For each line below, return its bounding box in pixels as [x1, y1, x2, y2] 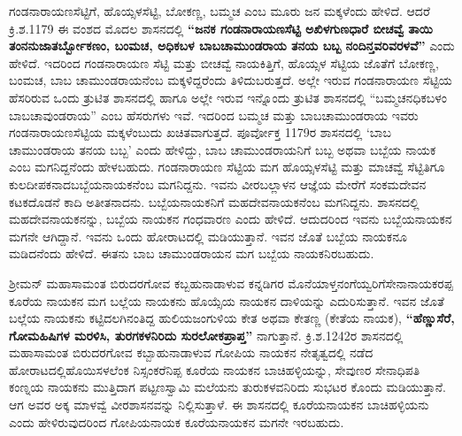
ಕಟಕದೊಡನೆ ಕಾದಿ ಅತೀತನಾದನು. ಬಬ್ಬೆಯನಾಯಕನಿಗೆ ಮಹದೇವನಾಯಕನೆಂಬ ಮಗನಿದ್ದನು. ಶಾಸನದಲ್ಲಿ [9, 192, 420, 210]
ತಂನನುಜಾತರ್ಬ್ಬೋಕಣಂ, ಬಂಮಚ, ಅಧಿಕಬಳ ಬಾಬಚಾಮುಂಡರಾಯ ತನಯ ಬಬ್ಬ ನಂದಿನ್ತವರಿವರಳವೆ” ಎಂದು [9, 36, 455, 55]
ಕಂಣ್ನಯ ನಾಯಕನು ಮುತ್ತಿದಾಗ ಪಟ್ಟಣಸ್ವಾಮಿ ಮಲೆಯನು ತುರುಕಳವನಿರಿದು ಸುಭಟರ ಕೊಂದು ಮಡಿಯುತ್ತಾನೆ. [9, 378, 446, 396]
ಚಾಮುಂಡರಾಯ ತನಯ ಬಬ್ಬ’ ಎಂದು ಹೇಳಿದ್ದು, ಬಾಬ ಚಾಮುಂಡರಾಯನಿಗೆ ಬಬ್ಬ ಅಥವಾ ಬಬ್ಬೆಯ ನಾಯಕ [9, 140, 436, 158]
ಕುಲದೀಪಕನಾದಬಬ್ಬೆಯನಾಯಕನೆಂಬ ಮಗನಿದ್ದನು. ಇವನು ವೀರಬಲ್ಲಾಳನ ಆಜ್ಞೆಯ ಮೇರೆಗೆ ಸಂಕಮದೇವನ [9, 174, 427, 193]
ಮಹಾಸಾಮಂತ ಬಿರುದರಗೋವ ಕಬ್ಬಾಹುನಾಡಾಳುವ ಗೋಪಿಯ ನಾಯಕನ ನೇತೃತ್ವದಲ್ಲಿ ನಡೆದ [9, 343, 373, 362]
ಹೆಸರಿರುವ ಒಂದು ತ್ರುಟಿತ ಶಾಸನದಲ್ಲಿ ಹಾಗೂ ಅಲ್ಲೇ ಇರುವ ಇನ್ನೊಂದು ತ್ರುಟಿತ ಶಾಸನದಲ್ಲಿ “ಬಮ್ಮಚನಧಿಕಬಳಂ [9, 88, 448, 106]
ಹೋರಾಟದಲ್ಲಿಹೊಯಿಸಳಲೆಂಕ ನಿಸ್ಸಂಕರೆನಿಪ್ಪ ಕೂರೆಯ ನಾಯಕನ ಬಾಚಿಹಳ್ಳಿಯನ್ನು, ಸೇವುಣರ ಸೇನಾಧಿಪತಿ [9, 360, 420, 379]
